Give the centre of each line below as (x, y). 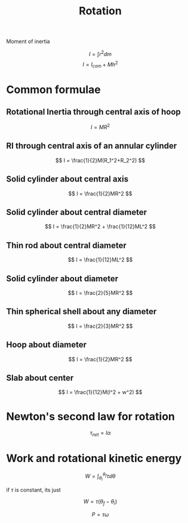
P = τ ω (100, 514)
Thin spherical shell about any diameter (81, 312)
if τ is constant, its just (33, 490)
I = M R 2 (100, 127)
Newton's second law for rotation (90, 416)
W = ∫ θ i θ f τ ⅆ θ (100, 477)
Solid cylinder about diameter (62, 279)
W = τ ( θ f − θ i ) (100, 502)
